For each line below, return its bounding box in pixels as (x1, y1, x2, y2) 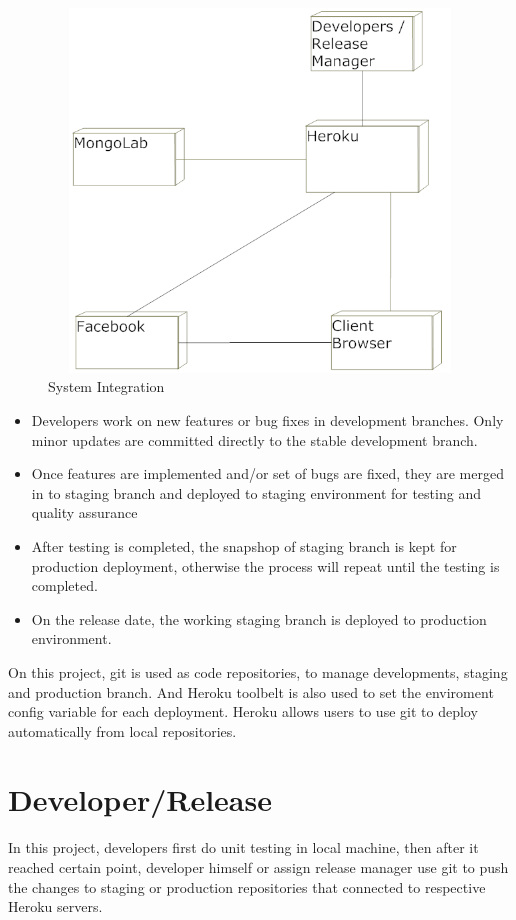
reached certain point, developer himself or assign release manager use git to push (8, 857, 509, 878)
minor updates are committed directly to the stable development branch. (31, 429, 478, 450)
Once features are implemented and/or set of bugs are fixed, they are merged (31, 463, 504, 484)
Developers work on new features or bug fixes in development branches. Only (31, 409, 504, 430)
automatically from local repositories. (8, 720, 237, 741)
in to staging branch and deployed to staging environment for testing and (31, 482, 481, 503)
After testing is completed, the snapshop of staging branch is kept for (31, 535, 457, 556)
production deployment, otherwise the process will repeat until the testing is (31, 555, 500, 576)
